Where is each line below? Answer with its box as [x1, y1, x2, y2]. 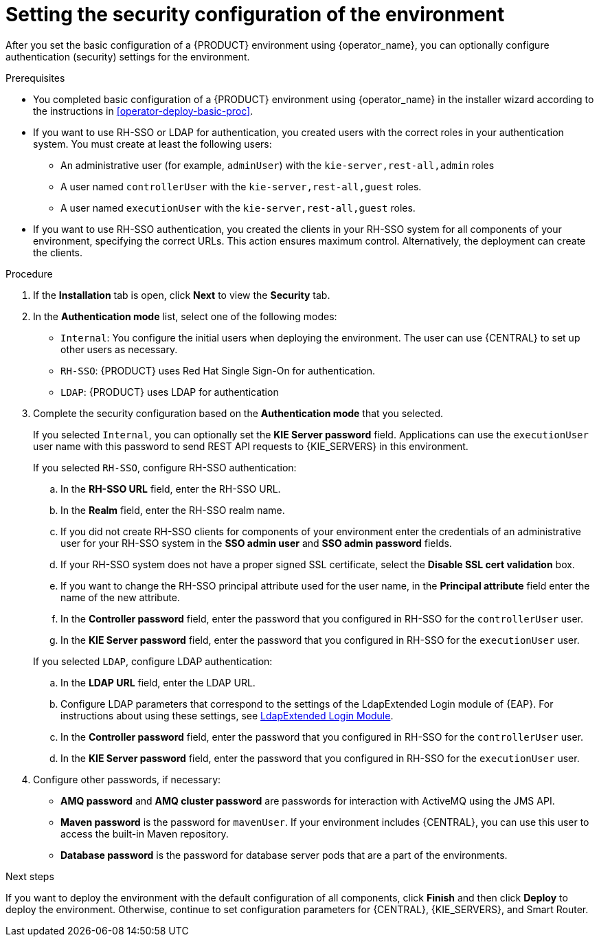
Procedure [5, 267, 53, 280]
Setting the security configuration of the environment [5, 3, 505, 26]
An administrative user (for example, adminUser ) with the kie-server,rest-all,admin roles [60, 159, 495, 171]
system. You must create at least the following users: [33, 137, 272, 150]
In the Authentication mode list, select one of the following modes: [33, 310, 337, 322]
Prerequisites [5, 71, 65, 84]
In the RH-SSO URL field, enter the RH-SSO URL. [60, 482, 281, 495]
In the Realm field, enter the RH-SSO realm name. [60, 504, 285, 516]
